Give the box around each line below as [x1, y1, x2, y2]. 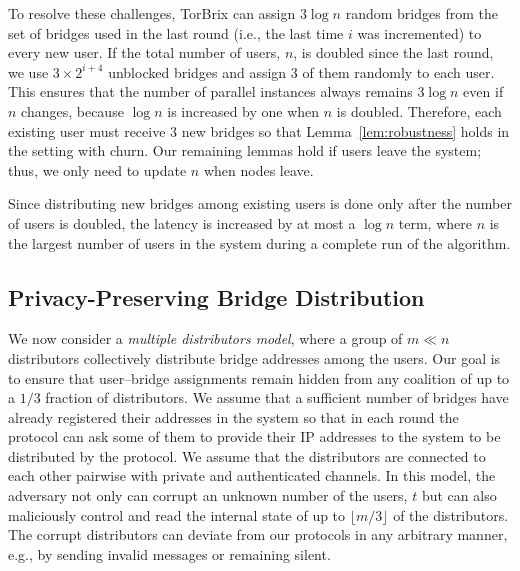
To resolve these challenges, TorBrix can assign [8, 3, 296, 23]
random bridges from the [345, 3, 498, 23]
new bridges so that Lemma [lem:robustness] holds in [181, 120, 510, 141]
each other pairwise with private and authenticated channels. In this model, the [8, 465, 496, 486]
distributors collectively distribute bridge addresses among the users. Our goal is [8, 347, 501, 368]
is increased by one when [167, 100, 320, 121]
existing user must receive [8, 120, 166, 141]
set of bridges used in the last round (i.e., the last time [8, 22, 344, 43]
